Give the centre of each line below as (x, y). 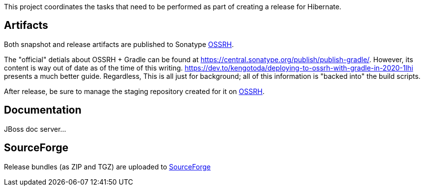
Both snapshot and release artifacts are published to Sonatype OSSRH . (119, 44)
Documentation (43, 110)
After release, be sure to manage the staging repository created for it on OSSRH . (134, 91)
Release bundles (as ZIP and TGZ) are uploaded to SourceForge (107, 166)
